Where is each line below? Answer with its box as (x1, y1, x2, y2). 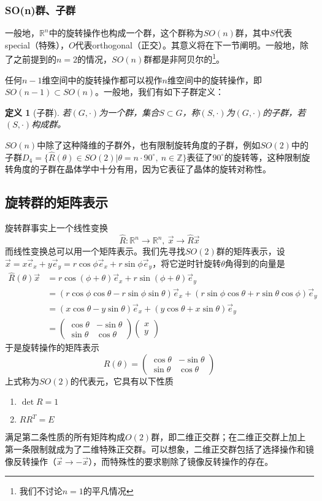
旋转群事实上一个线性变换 (5, 221, 108, 234)
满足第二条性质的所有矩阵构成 (5, 430, 125, 443)
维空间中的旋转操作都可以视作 (42, 73, 163, 86)
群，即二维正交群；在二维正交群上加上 (151, 430, 306, 443)
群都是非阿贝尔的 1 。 (144, 51, 225, 66)
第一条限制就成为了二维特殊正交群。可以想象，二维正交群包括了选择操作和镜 (5, 443, 314, 456)
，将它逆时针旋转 (152, 256, 221, 269)
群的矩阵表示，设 (216, 245, 285, 258)
